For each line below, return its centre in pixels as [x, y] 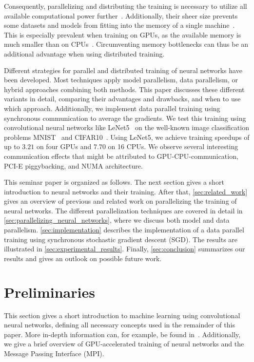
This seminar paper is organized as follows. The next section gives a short [114, 182]
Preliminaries [49, 292]
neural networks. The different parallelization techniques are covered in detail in [123, 210]
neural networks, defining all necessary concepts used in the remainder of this [119, 325]
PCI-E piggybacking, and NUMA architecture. [73, 165]
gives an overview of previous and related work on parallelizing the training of [120, 201]
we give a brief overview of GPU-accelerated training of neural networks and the [124, 344]
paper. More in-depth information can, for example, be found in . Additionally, [122, 334]
